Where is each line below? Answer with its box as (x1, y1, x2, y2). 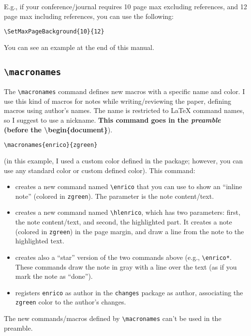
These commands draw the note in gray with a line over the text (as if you (15, 261, 237, 272)
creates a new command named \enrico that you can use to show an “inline (15, 181, 242, 192)
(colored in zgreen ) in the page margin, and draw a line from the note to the (15, 226, 244, 236)
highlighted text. (15, 236, 64, 246)
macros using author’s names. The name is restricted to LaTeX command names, (4, 105, 245, 115)
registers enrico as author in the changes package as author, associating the (15, 287, 243, 297)
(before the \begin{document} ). (4, 124, 113, 134)
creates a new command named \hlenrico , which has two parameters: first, (15, 207, 240, 217)
